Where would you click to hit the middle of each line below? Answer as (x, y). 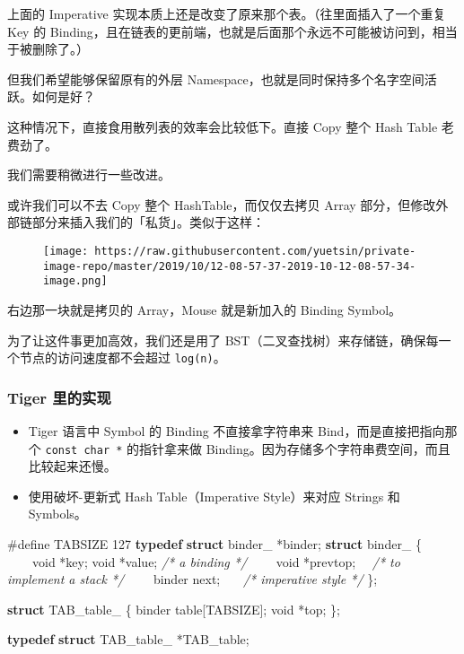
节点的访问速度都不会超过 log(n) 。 (123, 358)
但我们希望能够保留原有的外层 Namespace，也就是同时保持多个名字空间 (216, 78)
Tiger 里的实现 (59, 397)
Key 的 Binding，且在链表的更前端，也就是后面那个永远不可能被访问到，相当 (232, 31)
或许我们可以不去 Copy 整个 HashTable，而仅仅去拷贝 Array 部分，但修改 (222, 204)
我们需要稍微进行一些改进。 (89, 174)
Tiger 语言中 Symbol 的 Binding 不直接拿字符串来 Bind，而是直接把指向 (236, 430)
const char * (84, 450)
